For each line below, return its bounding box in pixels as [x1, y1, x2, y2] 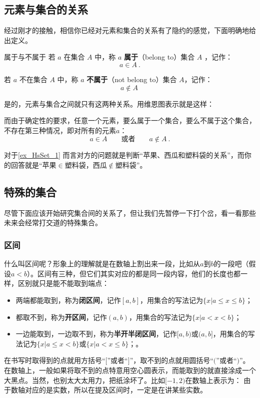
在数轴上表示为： [185, 374, 241, 385]
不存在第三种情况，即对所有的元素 [4, 125, 116, 135]
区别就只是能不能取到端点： [17, 278, 109, 288]
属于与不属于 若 [4, 52, 55, 62]
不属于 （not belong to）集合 [86, 74, 177, 84]
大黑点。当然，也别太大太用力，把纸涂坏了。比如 [4, 374, 165, 385]
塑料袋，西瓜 [64, 159, 107, 170]
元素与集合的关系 [4, 2, 88, 17]
